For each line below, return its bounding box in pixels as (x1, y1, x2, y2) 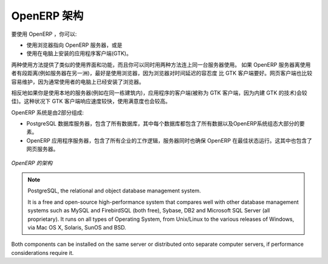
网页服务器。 (26, 146, 59, 153)
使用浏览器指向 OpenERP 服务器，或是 (26, 41, 123, 49)
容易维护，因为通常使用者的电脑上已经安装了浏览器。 (11, 78, 145, 85)
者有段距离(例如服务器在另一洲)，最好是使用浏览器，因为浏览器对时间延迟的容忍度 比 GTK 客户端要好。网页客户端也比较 (11, 70, 313, 77)
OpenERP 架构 (11, 9, 84, 22)
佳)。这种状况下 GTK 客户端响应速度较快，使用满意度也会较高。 (11, 98, 171, 105)
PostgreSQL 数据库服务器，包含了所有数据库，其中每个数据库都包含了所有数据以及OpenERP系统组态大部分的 (26, 120, 300, 127)
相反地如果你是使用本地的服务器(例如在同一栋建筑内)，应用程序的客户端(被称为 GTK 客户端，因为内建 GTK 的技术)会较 (11, 89, 308, 96)
